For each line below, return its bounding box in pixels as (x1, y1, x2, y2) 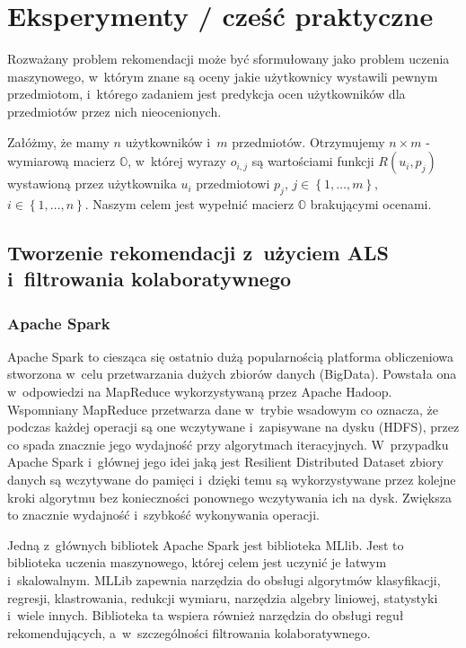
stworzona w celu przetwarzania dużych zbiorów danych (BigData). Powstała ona (7, 364, 457, 383)
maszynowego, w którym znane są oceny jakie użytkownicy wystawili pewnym (7, 66, 438, 85)
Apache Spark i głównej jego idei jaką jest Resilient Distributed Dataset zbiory (7, 452, 444, 471)
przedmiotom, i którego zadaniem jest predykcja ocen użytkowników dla (7, 84, 406, 103)
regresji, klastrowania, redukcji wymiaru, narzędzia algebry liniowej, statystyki (7, 588, 438, 607)
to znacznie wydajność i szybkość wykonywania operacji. (7, 505, 320, 524)
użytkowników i (125, 132, 211, 151)
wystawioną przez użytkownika (7, 174, 177, 193)
